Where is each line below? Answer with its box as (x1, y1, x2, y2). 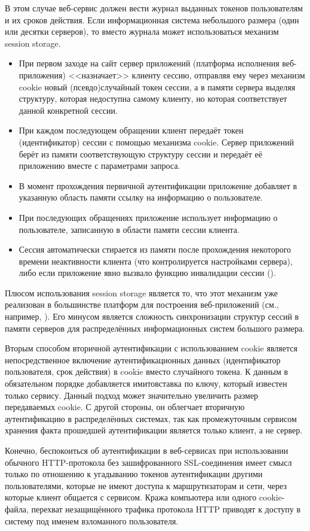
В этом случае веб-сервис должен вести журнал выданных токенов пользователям (5, 2, 303, 14)
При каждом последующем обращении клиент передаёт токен (19, 124, 244, 136)
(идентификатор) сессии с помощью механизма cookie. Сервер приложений (19, 135, 294, 148)
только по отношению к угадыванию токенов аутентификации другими (5, 468, 263, 480)
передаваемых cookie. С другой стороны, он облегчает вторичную (5, 400, 245, 413)
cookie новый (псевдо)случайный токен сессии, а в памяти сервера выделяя (19, 80, 296, 93)
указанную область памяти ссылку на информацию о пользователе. (19, 191, 263, 204)
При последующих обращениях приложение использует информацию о (19, 211, 278, 223)
